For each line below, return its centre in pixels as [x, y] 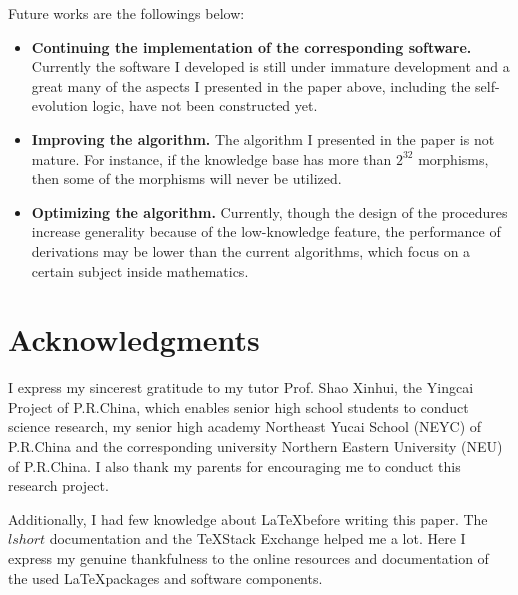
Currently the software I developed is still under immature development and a [270, 66]
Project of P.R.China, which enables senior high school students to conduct [238, 406]
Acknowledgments [134, 339]
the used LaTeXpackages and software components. [165, 577]
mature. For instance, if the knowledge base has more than [211, 158]
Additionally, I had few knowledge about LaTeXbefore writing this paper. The [248, 518]
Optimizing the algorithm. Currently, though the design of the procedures [269, 211]
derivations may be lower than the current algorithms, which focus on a [251, 250]
